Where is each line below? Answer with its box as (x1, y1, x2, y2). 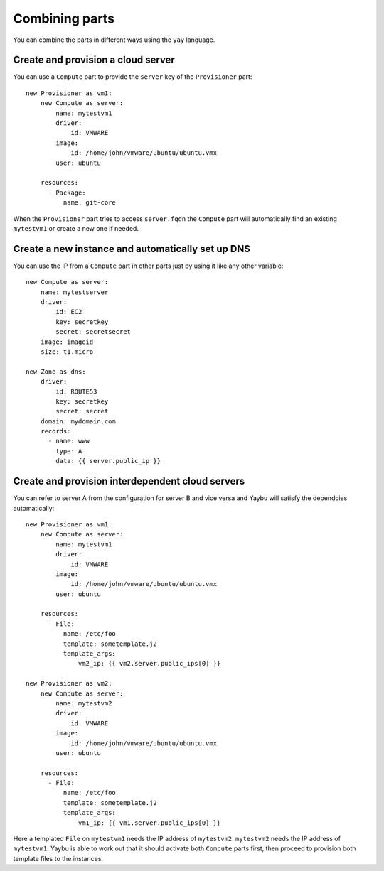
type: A (55, 447, 82, 455)
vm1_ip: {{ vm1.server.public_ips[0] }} (78, 818, 221, 827)
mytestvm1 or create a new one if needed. (13, 224, 139, 232)
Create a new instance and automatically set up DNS (13, 242, 251, 255)
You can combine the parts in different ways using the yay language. (13, 36, 215, 44)
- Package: (48, 188, 86, 197)
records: (40, 427, 71, 435)
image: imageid (40, 337, 94, 346)
